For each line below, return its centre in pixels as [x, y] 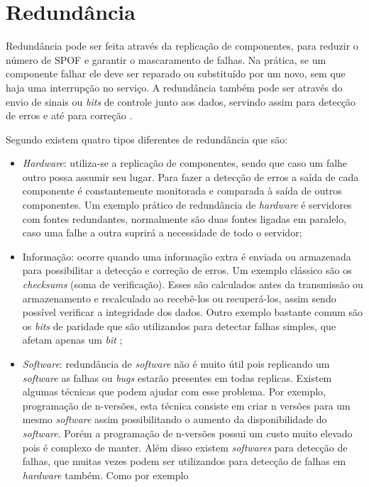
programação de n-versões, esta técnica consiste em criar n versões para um [186, 405]
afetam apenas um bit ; [72, 340]
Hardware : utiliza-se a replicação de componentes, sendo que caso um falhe [185, 163]
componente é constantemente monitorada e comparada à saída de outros [182, 191]
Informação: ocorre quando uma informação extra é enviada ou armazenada [187, 256]
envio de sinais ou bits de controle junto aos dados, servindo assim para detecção [181, 101]
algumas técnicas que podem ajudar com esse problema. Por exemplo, [174, 392]
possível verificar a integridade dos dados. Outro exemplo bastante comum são [193, 312]
